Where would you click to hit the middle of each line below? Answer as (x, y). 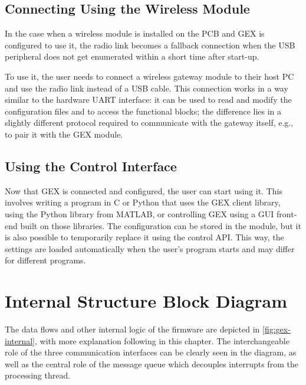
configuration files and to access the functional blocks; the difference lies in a (143, 111)
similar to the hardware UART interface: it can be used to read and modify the (148, 99)
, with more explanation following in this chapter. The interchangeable (162, 340)
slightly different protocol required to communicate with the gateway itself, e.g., (149, 123)
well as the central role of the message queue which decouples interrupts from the (152, 363)
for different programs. (45, 260)
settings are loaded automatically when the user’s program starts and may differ (150, 248)
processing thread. (38, 375)
